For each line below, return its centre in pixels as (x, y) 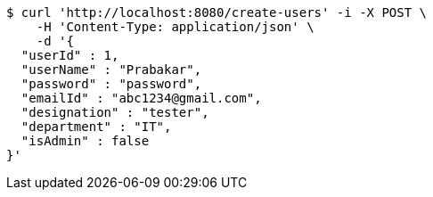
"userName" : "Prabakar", (111, 70)
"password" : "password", (111, 84)
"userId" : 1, (70, 55)
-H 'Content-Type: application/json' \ (175, 27)
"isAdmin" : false (85, 141)
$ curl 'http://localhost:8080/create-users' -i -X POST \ (217, 12)
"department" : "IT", (96, 127)
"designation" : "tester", (115, 112)
